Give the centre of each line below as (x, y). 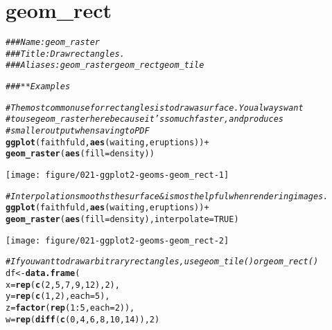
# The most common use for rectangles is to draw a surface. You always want (155, 108)
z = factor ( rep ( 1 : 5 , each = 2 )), (70, 308)
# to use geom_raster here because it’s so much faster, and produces (145, 119)
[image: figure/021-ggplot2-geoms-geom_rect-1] (117, 175)
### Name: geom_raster (53, 43)
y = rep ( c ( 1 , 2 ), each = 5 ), (58, 296)
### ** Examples (38, 87)
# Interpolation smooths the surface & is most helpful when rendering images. (167, 196)
